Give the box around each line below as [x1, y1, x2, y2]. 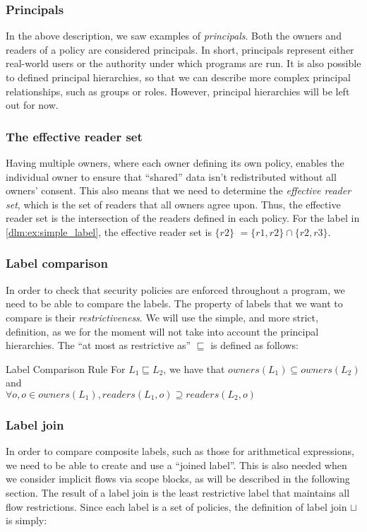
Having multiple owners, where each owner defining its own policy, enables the [6, 155, 344, 170]
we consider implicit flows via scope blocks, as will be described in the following [6, 471, 350, 486]
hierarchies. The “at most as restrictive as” [6, 338, 191, 353]
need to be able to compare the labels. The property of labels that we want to [6, 296, 343, 311]
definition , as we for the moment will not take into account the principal [6, 324, 319, 338]
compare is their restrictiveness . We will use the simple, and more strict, [6, 309, 318, 324]
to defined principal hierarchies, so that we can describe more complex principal [6, 70, 351, 84]
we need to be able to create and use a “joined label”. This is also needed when [6, 457, 347, 472]
